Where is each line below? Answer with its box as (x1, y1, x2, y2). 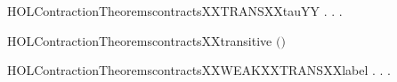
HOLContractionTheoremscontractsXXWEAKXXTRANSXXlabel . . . (7, 61, 391, 79)
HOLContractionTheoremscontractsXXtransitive (7, 31, 272, 49)
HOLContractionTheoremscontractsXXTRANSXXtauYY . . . (7, 2, 343, 19)
